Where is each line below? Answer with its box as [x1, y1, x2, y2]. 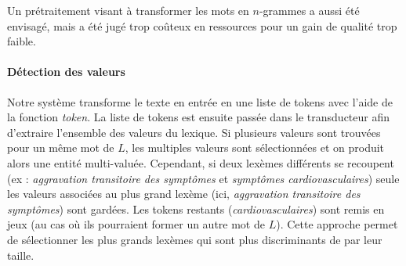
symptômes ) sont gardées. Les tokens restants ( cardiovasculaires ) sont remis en [7, 200, 385, 217]
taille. [7, 246, 34, 263]
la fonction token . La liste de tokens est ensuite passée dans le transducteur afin [7, 109, 390, 125]
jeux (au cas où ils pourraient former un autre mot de [7, 216, 265, 232]
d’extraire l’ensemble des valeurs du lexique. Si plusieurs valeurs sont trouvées [7, 124, 381, 140]
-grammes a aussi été [259, 2, 360, 18]
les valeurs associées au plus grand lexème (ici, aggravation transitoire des [7, 185, 361, 202]
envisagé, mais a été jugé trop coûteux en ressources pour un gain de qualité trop [7, 17, 397, 34]
